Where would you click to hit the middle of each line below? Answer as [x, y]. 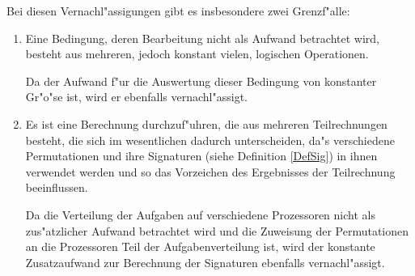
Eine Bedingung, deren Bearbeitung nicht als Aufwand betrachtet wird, [202, 38]
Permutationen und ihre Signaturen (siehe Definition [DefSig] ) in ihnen [201, 156]
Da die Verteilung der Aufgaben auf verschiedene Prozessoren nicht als [200, 214]
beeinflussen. [57, 187]
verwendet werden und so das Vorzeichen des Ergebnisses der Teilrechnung [210, 171]
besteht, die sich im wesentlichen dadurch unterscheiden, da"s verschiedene [210, 140]
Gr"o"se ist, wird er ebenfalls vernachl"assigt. [136, 97]
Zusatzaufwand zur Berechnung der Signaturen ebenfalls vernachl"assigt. [205, 262]
